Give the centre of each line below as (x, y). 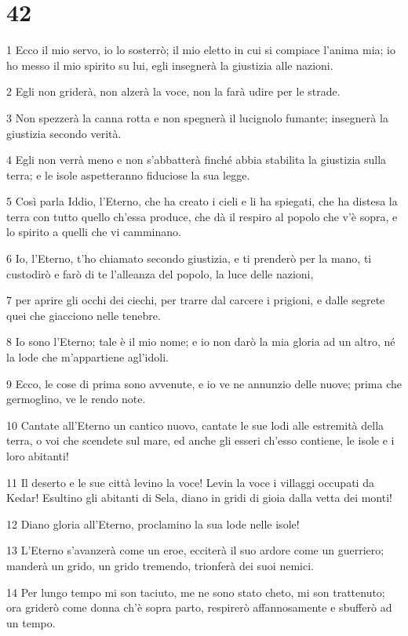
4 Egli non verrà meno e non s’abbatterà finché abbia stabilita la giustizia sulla (197, 160)
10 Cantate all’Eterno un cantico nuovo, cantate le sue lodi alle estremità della (195, 425)
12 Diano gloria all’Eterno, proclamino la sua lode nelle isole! (153, 523)
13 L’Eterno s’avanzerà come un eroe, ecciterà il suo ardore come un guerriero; (195, 550)
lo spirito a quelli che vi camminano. (94, 232)
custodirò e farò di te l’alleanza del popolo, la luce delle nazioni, (160, 273)
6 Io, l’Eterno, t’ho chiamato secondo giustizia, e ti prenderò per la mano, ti (189, 258)
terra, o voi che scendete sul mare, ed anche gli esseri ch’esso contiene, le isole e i (200, 440)
